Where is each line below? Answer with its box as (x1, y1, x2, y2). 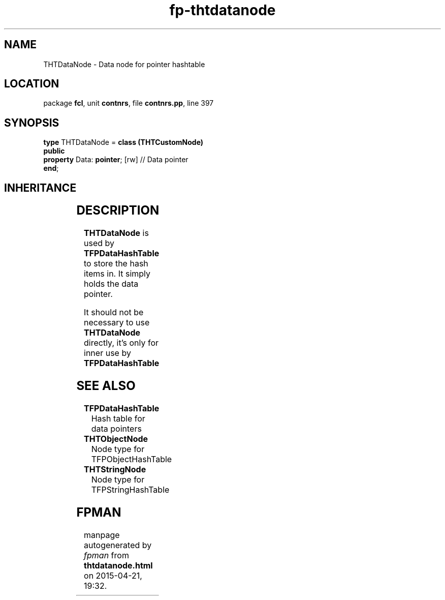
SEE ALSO (76, 378, 136, 393)
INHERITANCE (4, 181, 77, 194)
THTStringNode (84, 464, 146, 474)
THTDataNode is (84, 228, 149, 238)
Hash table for (91, 413, 145, 424)
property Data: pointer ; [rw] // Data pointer (43, 155, 188, 164)
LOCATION (4, 77, 59, 91)
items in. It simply (84, 268, 151, 279)
